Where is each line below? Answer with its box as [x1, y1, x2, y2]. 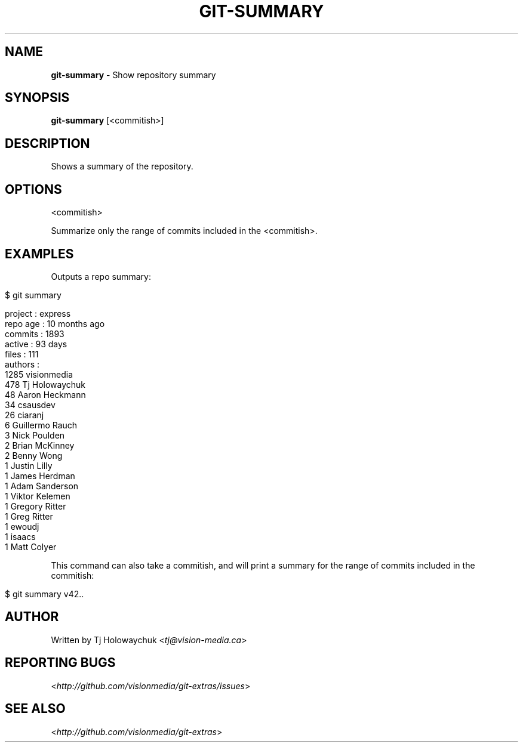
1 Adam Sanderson [5, 480, 79, 491]
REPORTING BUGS [5, 655, 116, 671]
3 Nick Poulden [5, 430, 65, 440]
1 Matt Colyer [5, 541, 57, 552]
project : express [5, 308, 71, 319]
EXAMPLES [5, 246, 74, 261]
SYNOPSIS [5, 90, 70, 106]
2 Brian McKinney [5, 440, 75, 450]
